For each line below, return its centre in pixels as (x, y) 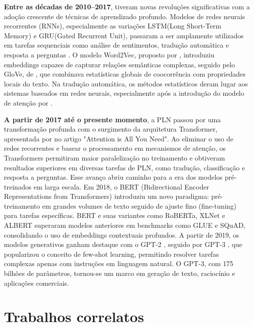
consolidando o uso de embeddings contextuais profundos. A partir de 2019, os (122, 234)
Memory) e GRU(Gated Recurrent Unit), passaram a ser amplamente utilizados (124, 35)
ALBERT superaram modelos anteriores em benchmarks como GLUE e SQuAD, (125, 225)
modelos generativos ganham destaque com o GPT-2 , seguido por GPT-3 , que (123, 244)
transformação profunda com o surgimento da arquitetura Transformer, (111, 129)
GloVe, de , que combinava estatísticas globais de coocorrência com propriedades (125, 74)
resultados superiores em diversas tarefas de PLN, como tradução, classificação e (125, 167)
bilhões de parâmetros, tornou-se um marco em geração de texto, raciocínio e (120, 273)
